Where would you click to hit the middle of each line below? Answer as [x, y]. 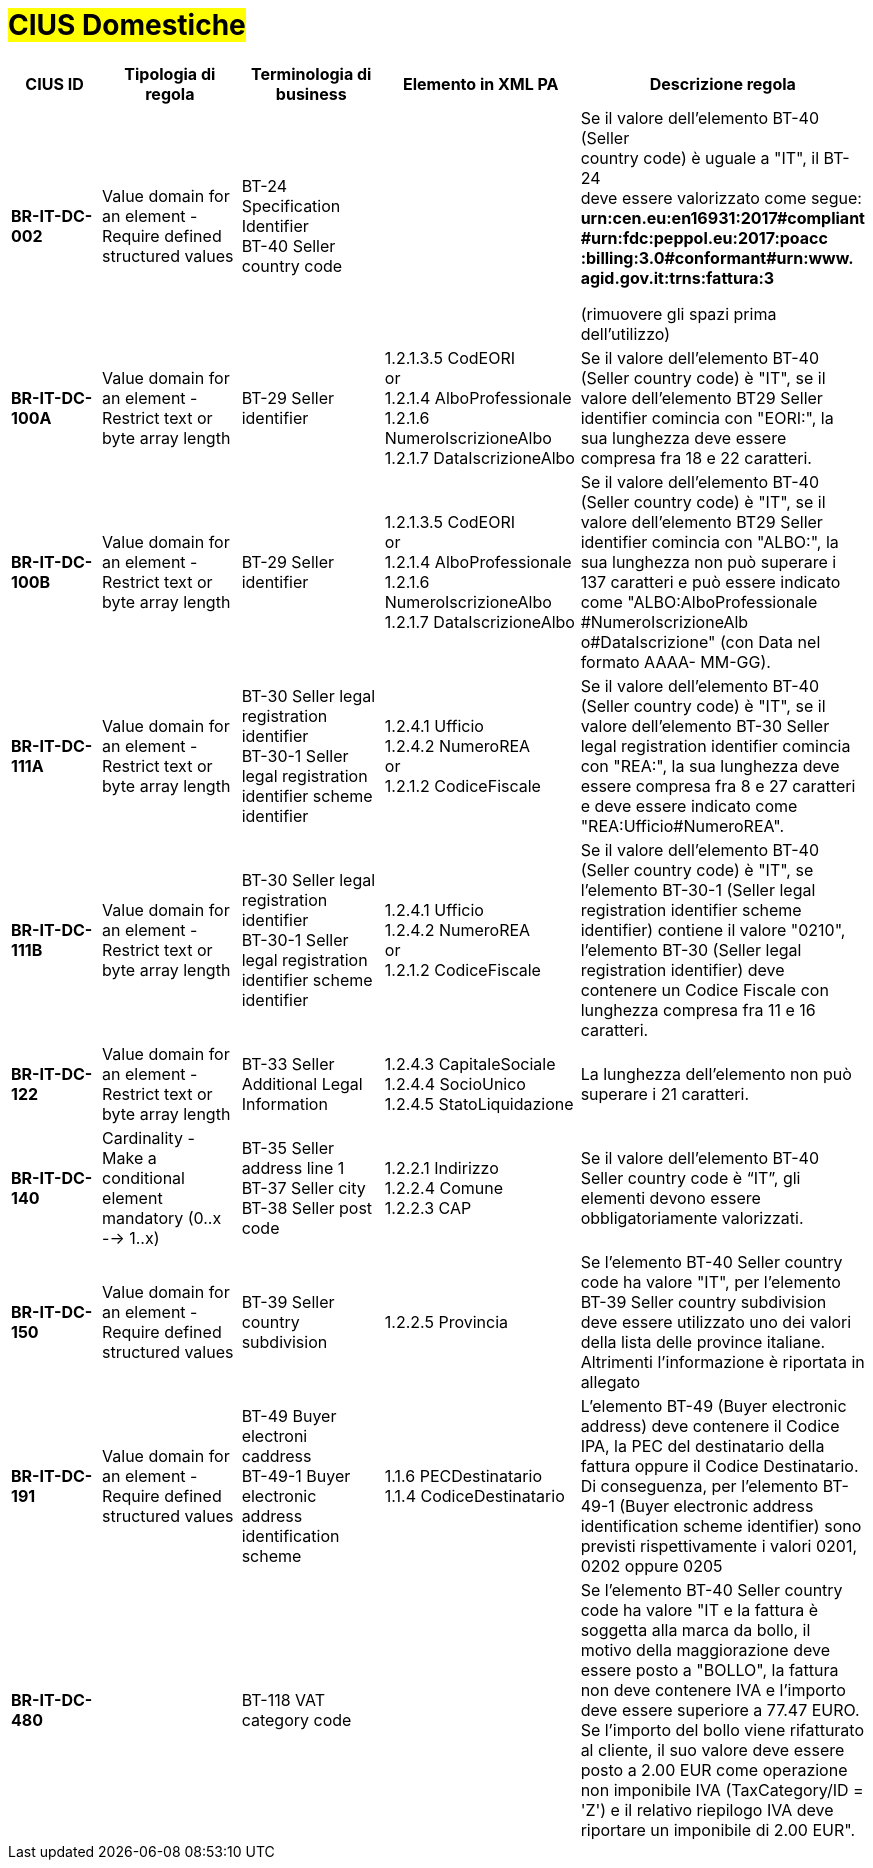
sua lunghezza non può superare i [708, 561]
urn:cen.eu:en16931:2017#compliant [722, 217]
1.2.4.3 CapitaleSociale [470, 1063]
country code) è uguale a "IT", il [700, 157]
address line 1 [293, 1167]
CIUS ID [54, 83]
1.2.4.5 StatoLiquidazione [479, 1103]
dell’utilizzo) [625, 333]
